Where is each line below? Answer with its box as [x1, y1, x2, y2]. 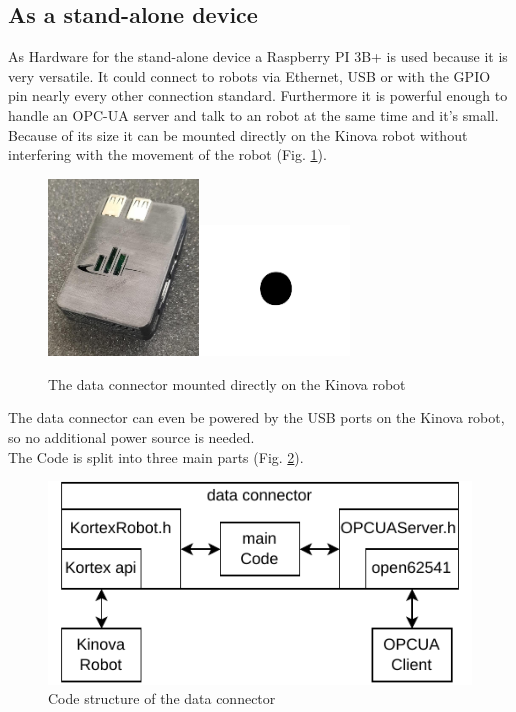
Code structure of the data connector [48, 688, 276, 709]
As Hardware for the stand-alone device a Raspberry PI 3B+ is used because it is [8, 46, 508, 67]
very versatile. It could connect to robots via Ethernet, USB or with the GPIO [8, 65, 491, 86]
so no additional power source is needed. [8, 426, 255, 447]
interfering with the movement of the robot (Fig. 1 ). [8, 144, 327, 165]
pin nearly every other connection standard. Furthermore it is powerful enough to [8, 85, 508, 106]
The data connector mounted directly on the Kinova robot [48, 373, 406, 394]
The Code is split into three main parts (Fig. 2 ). [8, 446, 304, 467]
